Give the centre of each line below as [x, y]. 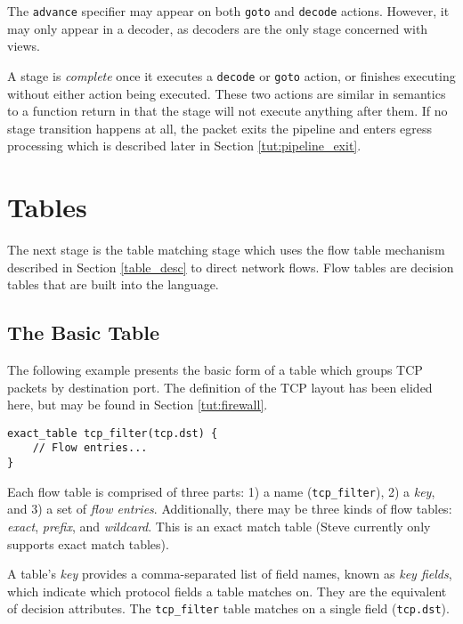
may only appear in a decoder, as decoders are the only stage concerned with [218, 28]
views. [24, 46]
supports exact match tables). [88, 543]
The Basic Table [83, 332]
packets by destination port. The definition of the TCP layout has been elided [220, 387]
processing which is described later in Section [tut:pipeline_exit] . [184, 146]
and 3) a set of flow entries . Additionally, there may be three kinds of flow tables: [230, 509]
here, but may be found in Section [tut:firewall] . [138, 405]
